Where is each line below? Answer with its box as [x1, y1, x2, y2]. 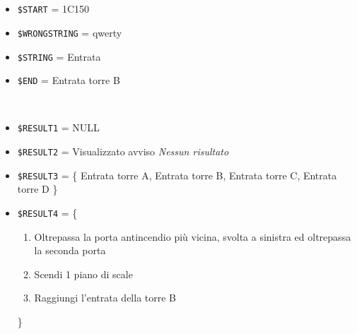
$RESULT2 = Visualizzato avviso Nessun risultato [17, 144, 229, 159]
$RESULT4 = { [17, 205, 78, 220]
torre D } [17, 181, 58, 196]
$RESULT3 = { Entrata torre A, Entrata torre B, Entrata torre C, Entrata [17, 167, 337, 182]
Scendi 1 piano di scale [34, 266, 133, 281]
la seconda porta [34, 243, 106, 258]
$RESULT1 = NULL [17, 120, 100, 135]
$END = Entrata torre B [17, 73, 120, 88]
